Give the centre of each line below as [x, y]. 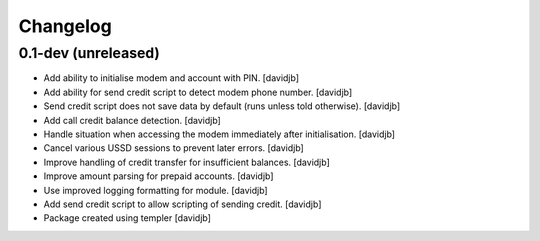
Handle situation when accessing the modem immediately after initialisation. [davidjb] [219, 134]
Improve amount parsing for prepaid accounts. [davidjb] [158, 176]
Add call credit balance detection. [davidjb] [132, 120]
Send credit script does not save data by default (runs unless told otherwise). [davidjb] [222, 106]
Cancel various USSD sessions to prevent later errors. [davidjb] [173, 148]
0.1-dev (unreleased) [89, 53]
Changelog [65, 26]
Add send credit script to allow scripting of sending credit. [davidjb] [182, 204]
